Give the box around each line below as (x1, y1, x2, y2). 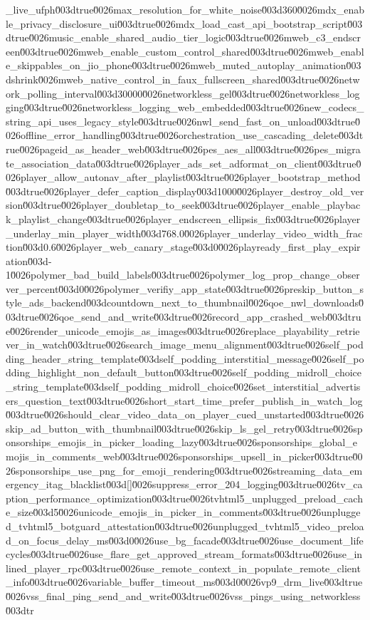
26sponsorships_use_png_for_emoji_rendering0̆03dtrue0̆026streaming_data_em (6, 463, 363, 477)
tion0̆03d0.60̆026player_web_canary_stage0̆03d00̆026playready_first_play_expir (6, 239, 361, 254)
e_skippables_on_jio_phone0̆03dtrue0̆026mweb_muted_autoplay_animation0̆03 (6, 58, 361, 73)
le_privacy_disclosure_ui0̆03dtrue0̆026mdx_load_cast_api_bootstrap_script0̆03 (6, 16, 363, 31)
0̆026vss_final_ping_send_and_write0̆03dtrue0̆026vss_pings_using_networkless (6, 588, 361, 603)
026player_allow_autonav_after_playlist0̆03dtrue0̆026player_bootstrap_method (6, 170, 361, 185)
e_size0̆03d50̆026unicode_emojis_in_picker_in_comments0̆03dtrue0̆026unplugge (6, 505, 361, 520)
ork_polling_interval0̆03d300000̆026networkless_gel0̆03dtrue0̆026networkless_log (6, 86, 360, 100)
